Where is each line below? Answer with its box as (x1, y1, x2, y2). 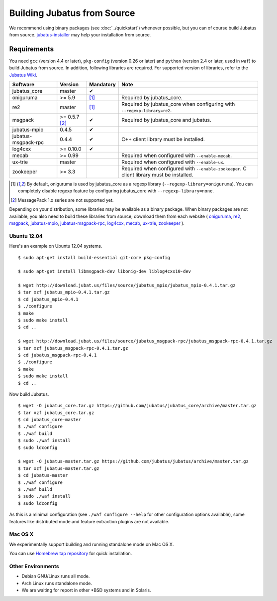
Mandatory (89, 81, 116, 88)
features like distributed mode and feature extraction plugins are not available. (9, 518, 170, 524)
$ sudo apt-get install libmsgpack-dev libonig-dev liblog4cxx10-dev (18, 269, 191, 274)
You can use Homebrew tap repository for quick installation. (9, 551, 132, 557)
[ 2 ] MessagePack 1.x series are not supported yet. (10, 197, 114, 203)
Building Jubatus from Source (9, 7, 135, 18)
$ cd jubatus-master (18, 472, 68, 478)
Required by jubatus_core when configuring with (121, 101, 235, 108)
